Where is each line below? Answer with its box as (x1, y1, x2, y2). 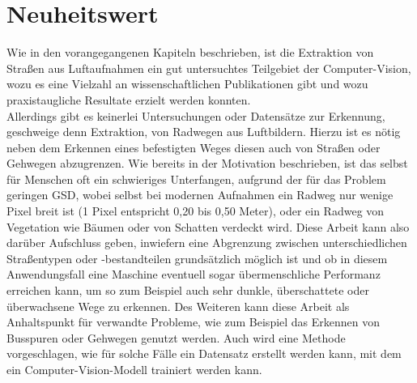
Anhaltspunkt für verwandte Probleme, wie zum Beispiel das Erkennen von (6, 313, 381, 330)
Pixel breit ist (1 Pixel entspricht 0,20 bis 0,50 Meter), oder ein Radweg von (6, 202, 385, 219)
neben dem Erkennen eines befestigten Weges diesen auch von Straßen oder (6, 138, 381, 155)
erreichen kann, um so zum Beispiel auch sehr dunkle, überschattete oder (6, 282, 369, 299)
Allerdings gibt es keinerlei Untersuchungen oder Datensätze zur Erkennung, (6, 107, 385, 124)
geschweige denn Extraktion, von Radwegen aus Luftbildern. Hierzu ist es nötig (6, 123, 401, 140)
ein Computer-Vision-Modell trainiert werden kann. (6, 361, 262, 377)
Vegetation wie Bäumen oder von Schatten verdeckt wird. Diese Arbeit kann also (6, 218, 410, 235)
